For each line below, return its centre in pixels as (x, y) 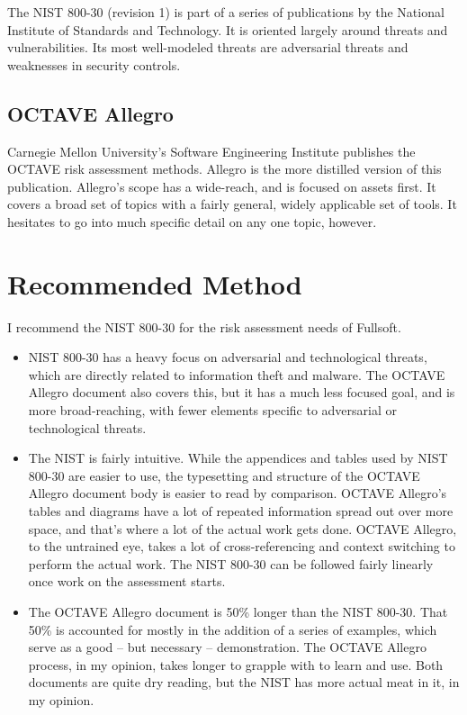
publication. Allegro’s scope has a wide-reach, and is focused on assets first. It (222, 186)
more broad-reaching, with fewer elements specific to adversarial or (212, 410)
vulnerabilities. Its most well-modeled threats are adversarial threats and (208, 47)
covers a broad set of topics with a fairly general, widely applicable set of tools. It (232, 204)
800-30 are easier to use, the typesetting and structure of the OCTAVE (224, 475)
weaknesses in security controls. (94, 64)
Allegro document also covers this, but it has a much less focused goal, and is (242, 392)
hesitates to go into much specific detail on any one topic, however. (192, 221)
